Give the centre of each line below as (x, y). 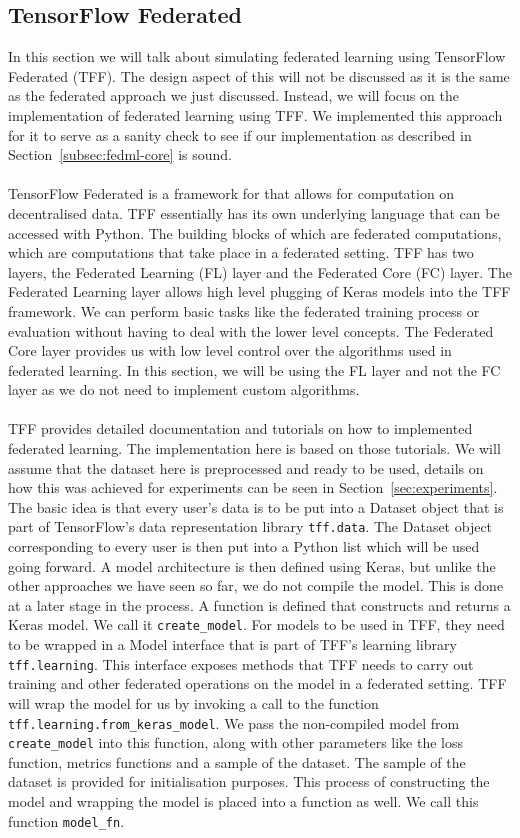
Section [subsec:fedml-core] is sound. (120, 154)
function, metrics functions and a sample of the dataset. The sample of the (237, 761)
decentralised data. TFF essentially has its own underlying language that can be (254, 212)
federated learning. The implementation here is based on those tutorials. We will (254, 448)
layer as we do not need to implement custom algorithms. (184, 389)
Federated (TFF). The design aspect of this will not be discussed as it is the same (259, 75)
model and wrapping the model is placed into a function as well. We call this (243, 801)
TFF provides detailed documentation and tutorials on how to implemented (240, 428)
